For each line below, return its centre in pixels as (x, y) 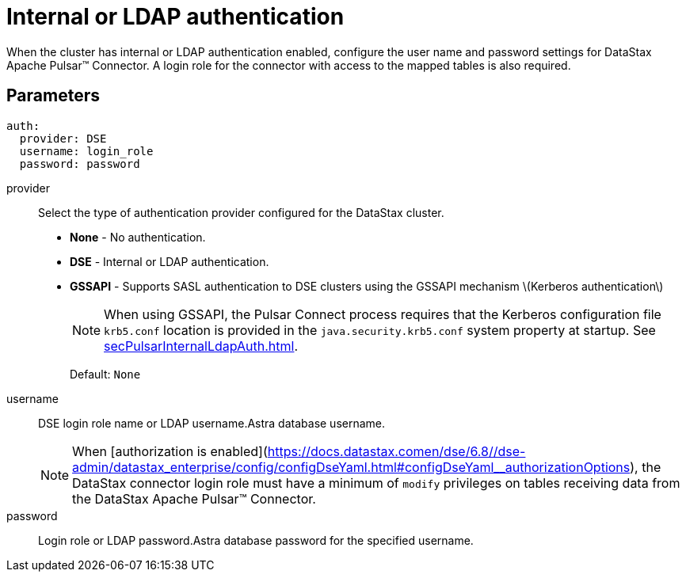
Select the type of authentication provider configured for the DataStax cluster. (241, 212)
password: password (80, 164)
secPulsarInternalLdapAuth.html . (201, 346)
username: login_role (86, 151)
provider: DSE (63, 138)
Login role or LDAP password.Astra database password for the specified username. (256, 540)
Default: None (105, 374)
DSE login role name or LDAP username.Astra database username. (212, 423)
